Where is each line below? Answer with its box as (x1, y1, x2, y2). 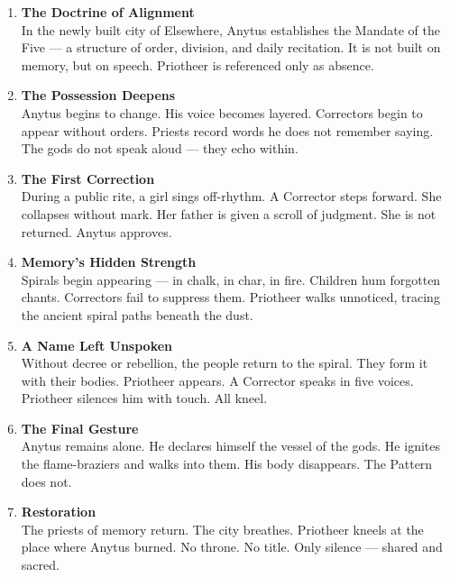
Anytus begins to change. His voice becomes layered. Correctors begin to (21, 103, 423, 122)
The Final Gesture (21, 418, 139, 437)
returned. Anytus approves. (21, 222, 172, 241)
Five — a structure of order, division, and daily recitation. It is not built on (21, 38, 441, 57)
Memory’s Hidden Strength (21, 252, 197, 271)
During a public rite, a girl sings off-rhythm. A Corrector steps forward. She (21, 187, 442, 206)
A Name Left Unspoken (21, 335, 173, 354)
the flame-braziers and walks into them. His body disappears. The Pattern (21, 454, 433, 473)
